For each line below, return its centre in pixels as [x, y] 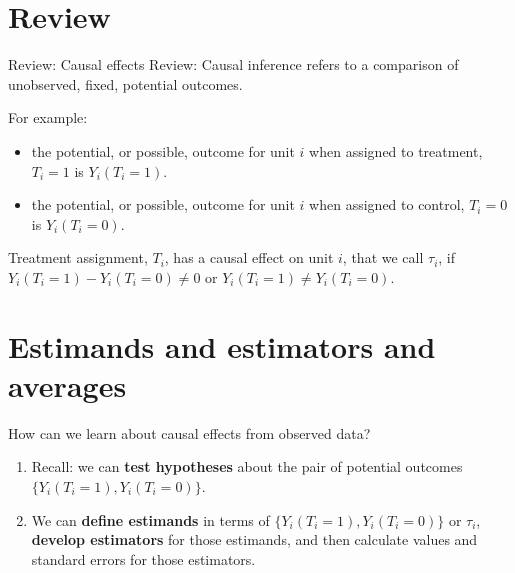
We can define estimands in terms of [150, 519]
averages [67, 384]
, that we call [383, 257]
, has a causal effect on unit [249, 257]
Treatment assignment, [78, 257]
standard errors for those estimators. [143, 558]
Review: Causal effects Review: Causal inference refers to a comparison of [233, 64]
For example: [48, 117]
